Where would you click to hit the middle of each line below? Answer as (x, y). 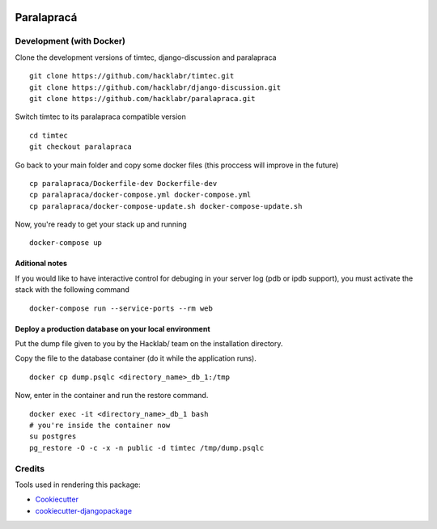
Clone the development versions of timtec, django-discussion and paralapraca (146, 57)
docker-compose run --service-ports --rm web (121, 308)
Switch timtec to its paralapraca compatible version (100, 116)
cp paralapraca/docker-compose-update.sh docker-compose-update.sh (166, 206)
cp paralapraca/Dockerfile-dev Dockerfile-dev (123, 183)
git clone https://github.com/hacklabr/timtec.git (132, 76)
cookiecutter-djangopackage (84, 510)
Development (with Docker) (70, 41)
